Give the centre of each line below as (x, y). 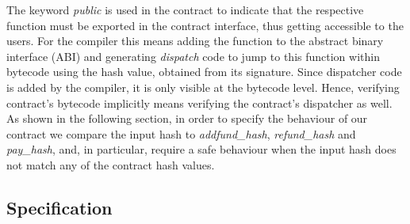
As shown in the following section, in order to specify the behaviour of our (187, 118)
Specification (59, 207)
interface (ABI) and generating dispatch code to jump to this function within (193, 56)
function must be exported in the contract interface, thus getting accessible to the (205, 25)
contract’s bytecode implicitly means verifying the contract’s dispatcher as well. (199, 103)
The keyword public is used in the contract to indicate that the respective (185, 9)
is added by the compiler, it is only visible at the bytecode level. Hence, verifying (203, 87)
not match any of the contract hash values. (111, 164)
